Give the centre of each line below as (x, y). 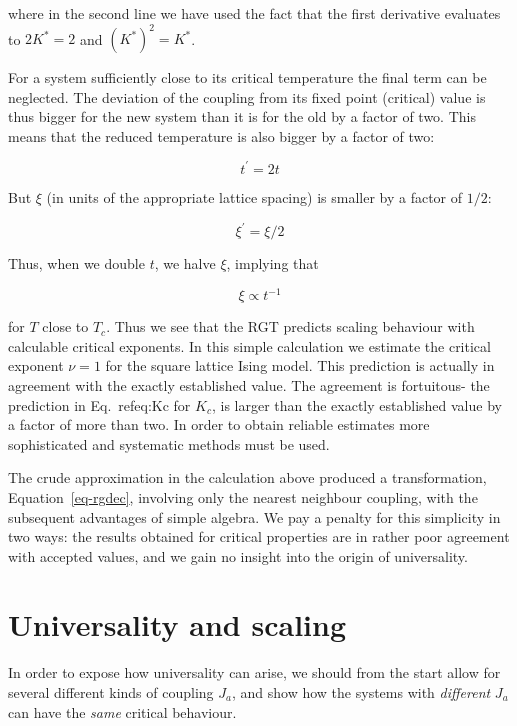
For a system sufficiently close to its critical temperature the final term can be (247, 77)
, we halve (185, 263)
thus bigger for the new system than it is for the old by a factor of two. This (242, 116)
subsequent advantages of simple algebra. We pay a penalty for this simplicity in (254, 516)
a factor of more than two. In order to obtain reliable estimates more (219, 424)
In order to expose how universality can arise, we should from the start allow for (254, 672)
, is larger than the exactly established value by (356, 404)
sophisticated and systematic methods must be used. (169, 443)
